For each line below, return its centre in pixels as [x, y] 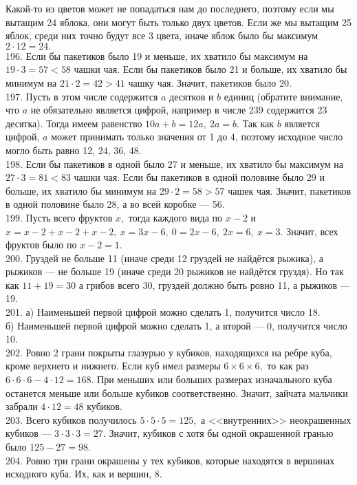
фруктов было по [41, 245]
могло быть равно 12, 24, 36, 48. [74, 150]
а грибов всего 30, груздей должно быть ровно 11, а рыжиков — [214, 284]
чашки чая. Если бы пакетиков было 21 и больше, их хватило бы [210, 69]
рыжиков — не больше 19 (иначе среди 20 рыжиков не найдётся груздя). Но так [175, 271]
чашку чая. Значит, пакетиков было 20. [210, 82]
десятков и [192, 96]
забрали [22, 406]
